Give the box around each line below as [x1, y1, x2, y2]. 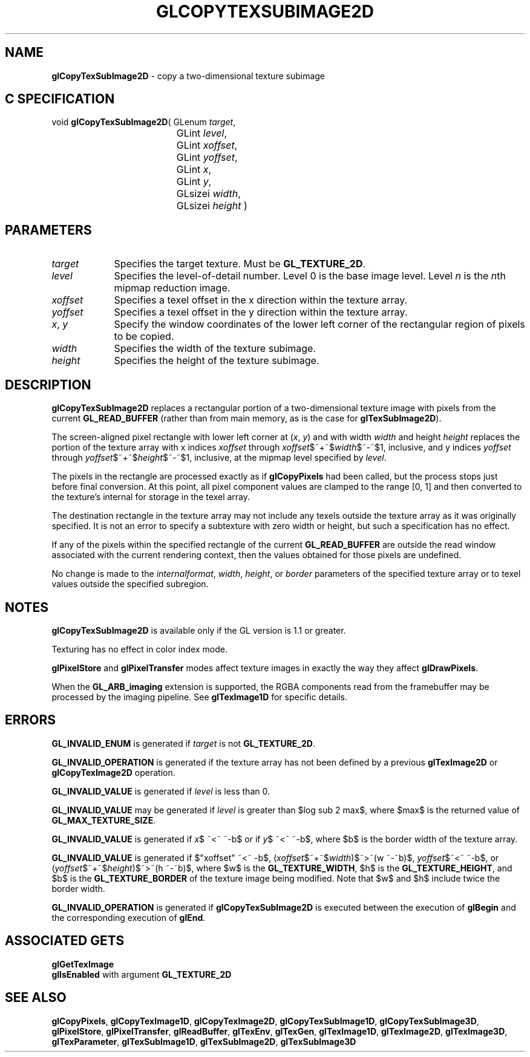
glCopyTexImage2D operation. [51, 767, 175, 778]
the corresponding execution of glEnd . [51, 912, 206, 923]
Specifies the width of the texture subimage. [114, 342, 316, 355]
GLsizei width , [176, 187, 241, 200]
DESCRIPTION [5, 377, 91, 392]
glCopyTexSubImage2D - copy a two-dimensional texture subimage [51, 70, 326, 81]
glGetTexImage [51, 958, 114, 969]
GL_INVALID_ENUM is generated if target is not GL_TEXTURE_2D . [51, 738, 315, 749]
